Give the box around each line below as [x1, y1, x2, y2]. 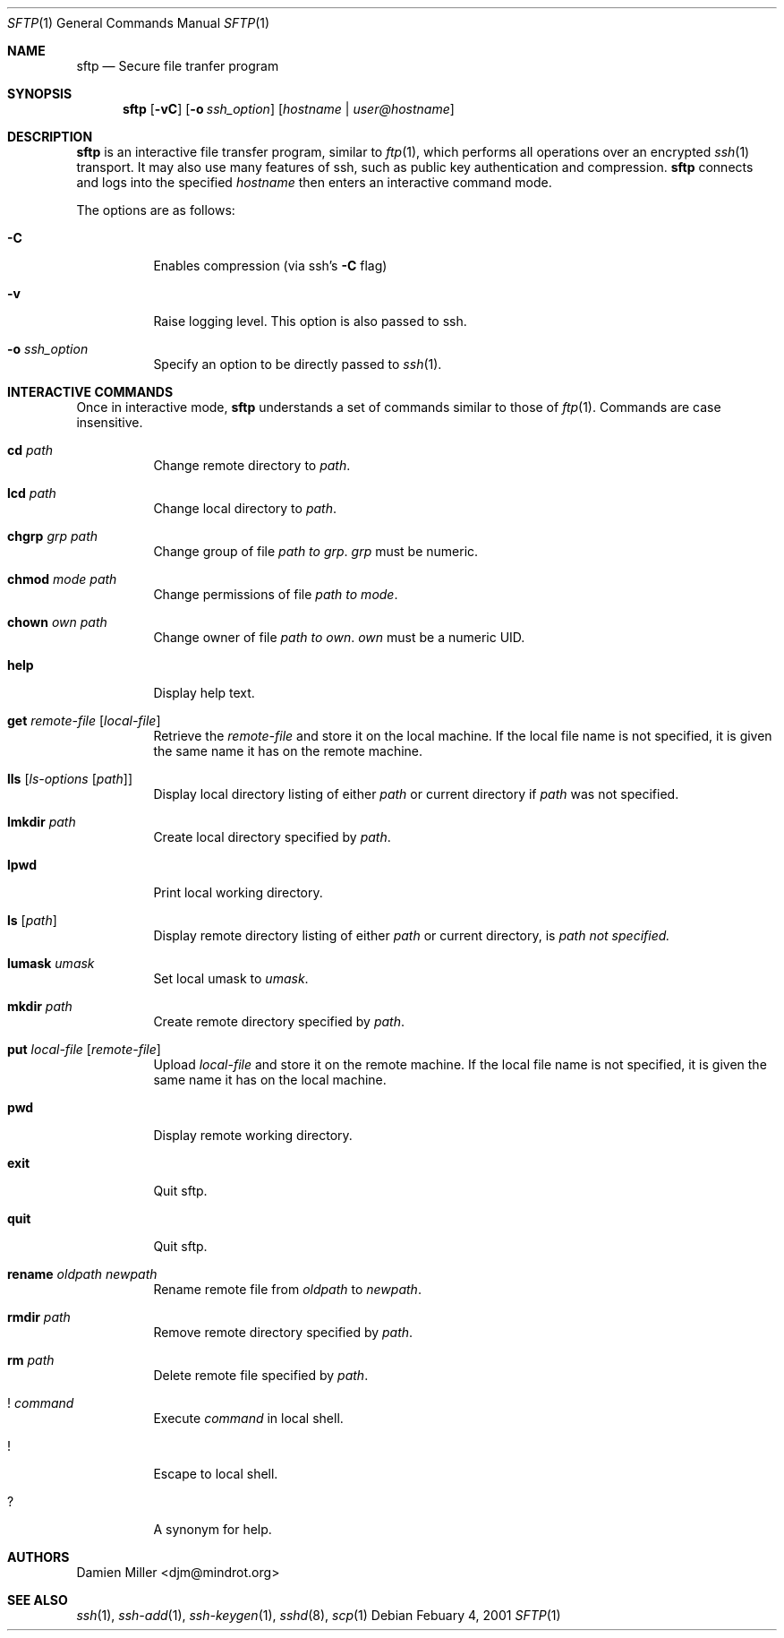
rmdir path [7, 1309, 71, 1325]
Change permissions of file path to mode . [153, 587, 398, 602]
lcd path [7, 485, 56, 501]
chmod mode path [7, 571, 117, 587]
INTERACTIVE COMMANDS [7, 384, 174, 399]
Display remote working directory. [153, 1128, 353, 1143]
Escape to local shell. [153, 1466, 278, 1481]
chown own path [7, 614, 107, 630]
